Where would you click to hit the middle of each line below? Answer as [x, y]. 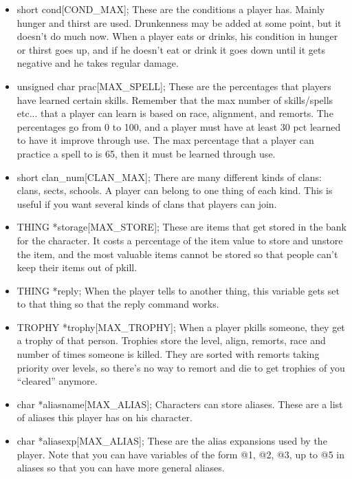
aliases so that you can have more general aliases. [121, 468]
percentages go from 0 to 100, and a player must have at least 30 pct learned [179, 126]
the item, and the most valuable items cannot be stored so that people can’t [177, 254]
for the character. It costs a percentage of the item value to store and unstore [180, 240]
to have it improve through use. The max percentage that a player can [165, 140]
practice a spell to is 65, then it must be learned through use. [146, 153]
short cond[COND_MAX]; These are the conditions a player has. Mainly [171, 9]
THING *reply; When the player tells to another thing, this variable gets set [178, 290]
